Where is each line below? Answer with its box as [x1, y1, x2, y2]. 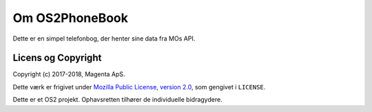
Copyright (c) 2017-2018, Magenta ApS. [12, 70, 125, 78]
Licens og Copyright [12, 52, 102, 64]
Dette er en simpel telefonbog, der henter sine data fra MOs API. [12, 34, 196, 43]
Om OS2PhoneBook [12, 10, 129, 25]
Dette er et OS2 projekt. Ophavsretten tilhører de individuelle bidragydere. [12, 96, 223, 104]
